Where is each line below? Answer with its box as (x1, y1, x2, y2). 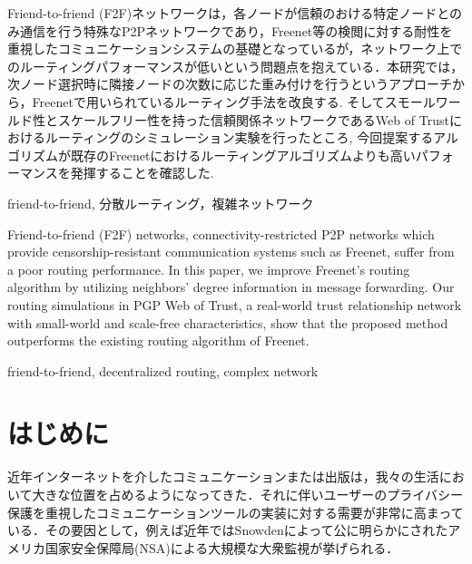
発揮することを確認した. (70, 163, 214, 182)
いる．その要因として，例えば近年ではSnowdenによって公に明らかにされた (7, 520, 448, 540)
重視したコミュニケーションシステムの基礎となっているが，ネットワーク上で (7, 39, 463, 58)
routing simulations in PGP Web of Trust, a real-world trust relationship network (7, 295, 462, 314)
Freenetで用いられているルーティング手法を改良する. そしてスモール (32, 92, 436, 111)
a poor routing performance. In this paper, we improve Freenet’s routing (7, 259, 410, 278)
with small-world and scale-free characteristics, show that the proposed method (7, 313, 448, 332)
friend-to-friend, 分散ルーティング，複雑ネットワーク (7, 193, 314, 212)
